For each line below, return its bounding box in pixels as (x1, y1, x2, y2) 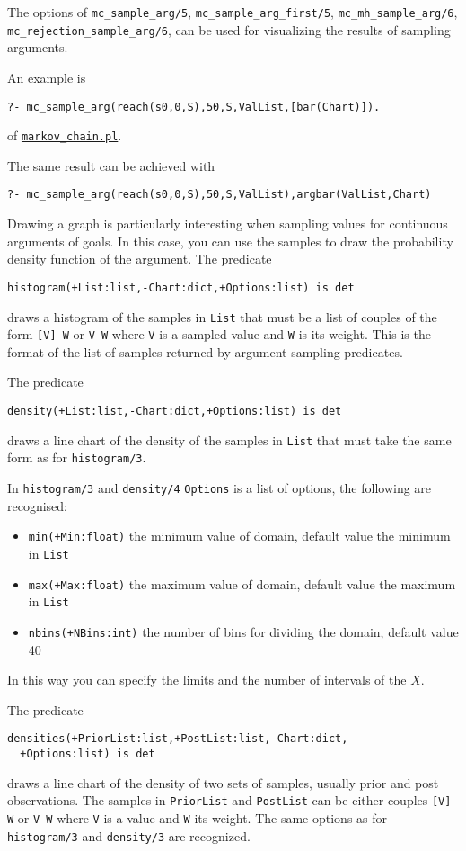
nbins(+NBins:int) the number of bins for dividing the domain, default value (28, 622, 459, 640)
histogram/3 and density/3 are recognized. (7, 826, 251, 845)
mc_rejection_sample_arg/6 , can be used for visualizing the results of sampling (7, 20, 451, 39)
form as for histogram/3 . (7, 448, 146, 467)
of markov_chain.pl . (7, 126, 122, 145)
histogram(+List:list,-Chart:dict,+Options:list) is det (7, 281, 355, 294)
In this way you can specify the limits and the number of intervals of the (7, 670, 407, 689)
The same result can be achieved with (7, 156, 215, 175)
